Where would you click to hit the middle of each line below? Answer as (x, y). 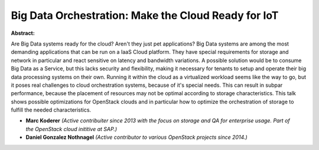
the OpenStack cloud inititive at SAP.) (71, 129)
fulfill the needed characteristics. (51, 110)
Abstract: (23, 33)
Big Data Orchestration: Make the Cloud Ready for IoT (145, 15)
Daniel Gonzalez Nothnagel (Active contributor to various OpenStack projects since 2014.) (136, 137)
